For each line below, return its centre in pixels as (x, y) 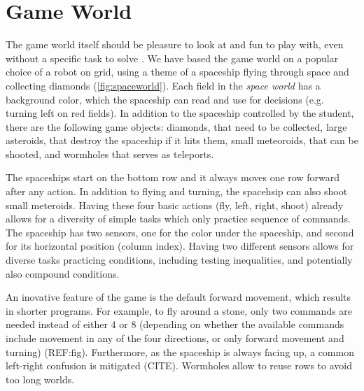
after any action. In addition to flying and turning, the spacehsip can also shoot (177, 191)
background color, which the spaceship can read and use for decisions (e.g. (165, 99)
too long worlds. (40, 379)
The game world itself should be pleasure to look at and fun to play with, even (175, 44)
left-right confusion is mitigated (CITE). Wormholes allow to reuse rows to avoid (179, 365)
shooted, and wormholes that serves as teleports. (110, 154)
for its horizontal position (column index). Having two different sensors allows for (180, 246)
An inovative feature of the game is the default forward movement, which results (178, 297)
